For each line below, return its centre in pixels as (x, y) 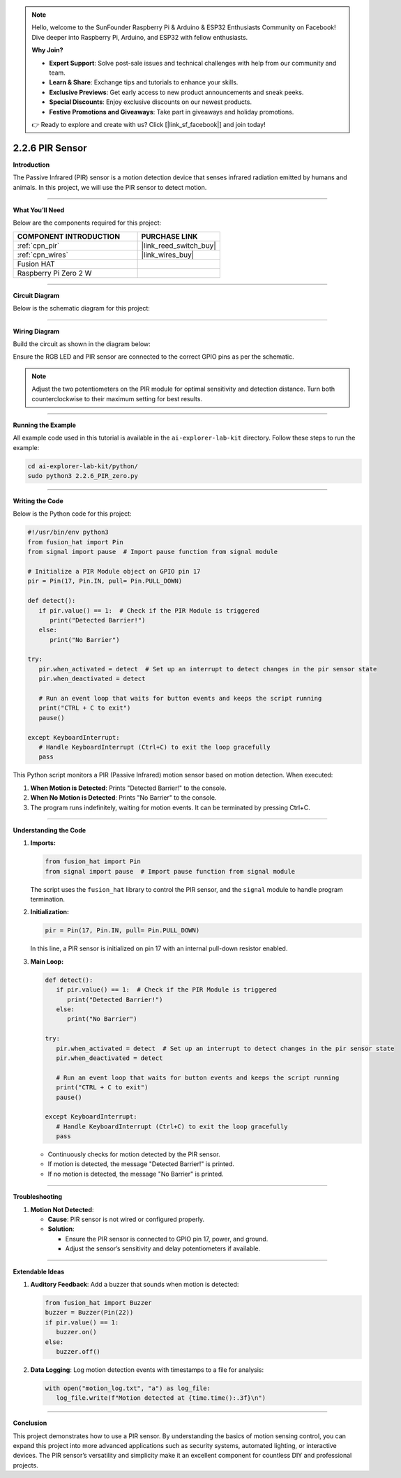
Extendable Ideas (39, 1271)
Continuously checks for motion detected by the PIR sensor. (134, 1154)
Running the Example (45, 425)
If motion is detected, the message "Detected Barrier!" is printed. (141, 1164)
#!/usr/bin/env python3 (68, 532)
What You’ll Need (39, 210)
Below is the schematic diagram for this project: (81, 308)
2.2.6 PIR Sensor (50, 148)
